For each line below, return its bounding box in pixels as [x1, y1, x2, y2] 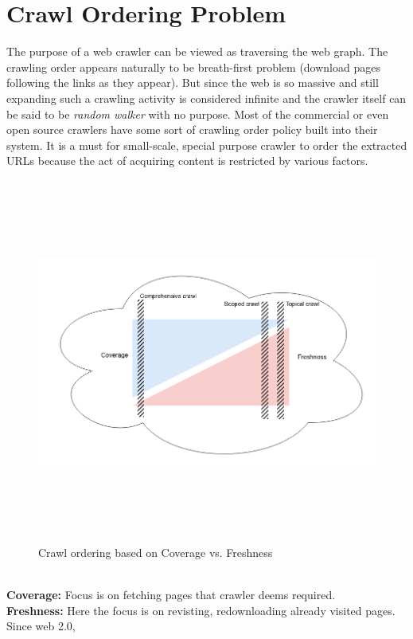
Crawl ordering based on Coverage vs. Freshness [38, 544, 273, 560]
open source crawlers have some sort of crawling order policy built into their [6, 121, 378, 138]
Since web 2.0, [6, 617, 76, 634]
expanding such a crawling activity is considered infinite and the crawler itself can [6, 89, 407, 106]
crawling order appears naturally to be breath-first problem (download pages [6, 58, 380, 75]
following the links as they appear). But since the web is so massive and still [6, 74, 379, 91]
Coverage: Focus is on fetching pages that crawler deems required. [6, 586, 336, 603]
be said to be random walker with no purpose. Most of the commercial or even [6, 105, 389, 122]
